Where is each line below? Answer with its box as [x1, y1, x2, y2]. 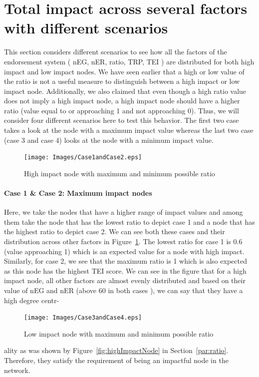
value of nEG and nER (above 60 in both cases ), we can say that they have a [4, 285, 243, 296]
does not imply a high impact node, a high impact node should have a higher [4, 95, 240, 106]
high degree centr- [4, 295, 59, 305]
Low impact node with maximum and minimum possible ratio [24, 328, 214, 339]
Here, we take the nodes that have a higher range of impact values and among [4, 207, 243, 217]
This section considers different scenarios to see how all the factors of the [4, 46, 227, 57]
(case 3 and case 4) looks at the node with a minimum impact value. [4, 134, 214, 145]
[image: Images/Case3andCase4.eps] [24, 314, 142, 322]
